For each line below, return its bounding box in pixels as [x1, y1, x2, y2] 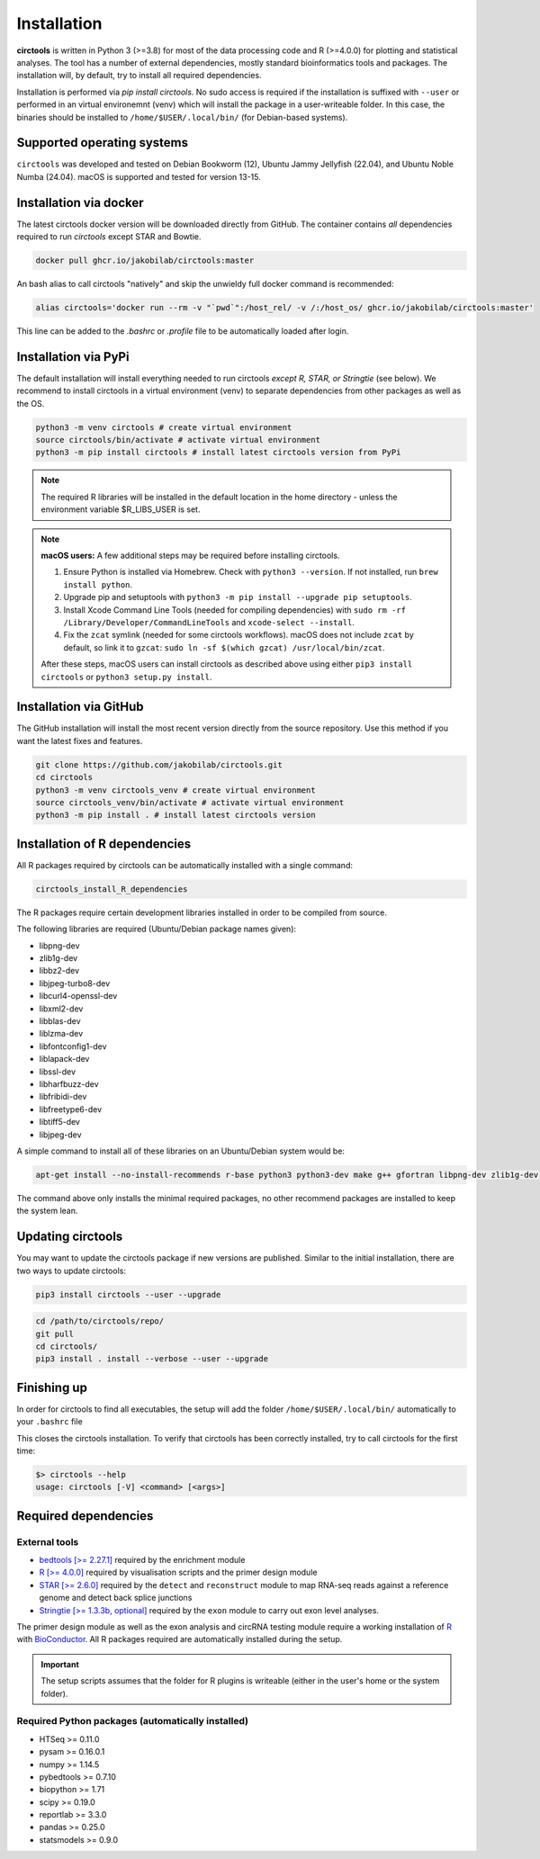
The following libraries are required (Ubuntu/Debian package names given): [16, 923, 297, 935]
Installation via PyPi [16, 349, 130, 364]
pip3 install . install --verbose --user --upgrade [35, 1354, 269, 1364]
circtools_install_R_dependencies [35, 884, 188, 894]
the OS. [16, 398, 45, 409]
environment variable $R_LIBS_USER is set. [40, 504, 201, 515]
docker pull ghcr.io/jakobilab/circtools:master [35, 256, 255, 265]
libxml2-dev [39, 1003, 84, 1014]
